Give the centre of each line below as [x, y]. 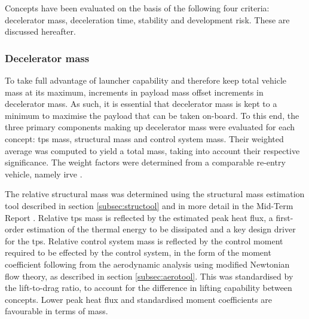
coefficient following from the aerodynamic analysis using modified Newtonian [147, 264]
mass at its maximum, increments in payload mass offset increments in [134, 92]
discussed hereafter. [40, 31]
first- [284, 217]
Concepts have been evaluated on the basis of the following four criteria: [137, 8]
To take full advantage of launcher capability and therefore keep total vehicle [146, 80]
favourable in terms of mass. [56, 311]
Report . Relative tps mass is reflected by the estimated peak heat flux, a [139, 217]
